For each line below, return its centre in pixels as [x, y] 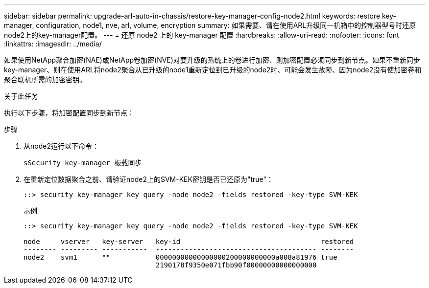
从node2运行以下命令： [61, 146]
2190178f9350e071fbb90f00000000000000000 [236, 265]
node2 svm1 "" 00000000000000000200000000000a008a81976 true [180, 257]
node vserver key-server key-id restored [189, 242]
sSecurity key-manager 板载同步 [83, 163]
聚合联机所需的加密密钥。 [45, 79]
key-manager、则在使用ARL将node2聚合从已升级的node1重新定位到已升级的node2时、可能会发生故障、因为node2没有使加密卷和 [213, 70]
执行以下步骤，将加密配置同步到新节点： [69, 113]
